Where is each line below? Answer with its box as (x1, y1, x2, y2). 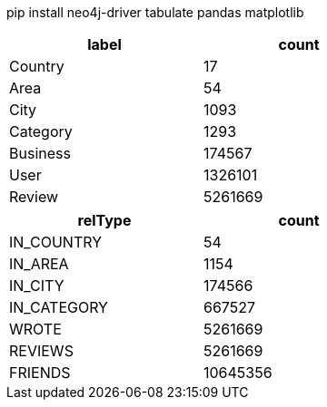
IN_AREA (9, 255, 69, 273)
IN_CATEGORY (9, 298, 108, 316)
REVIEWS (9, 342, 74, 360)
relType (77, 211, 132, 229)
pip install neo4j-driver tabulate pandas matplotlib (6, 5, 304, 20)
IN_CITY (9, 276, 64, 295)
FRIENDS (9, 363, 71, 382)
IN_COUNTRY (9, 233, 102, 251)
